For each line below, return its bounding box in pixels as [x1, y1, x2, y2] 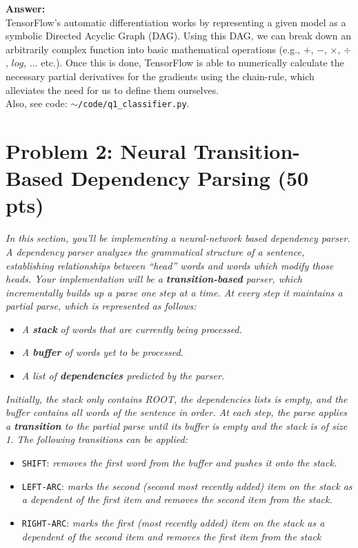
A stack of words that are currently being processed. [21, 321, 242, 336]
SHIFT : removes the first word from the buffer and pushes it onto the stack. [21, 455, 337, 470]
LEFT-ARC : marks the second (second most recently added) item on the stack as [21, 478, 352, 493]
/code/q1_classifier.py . [78, 96, 190, 111]
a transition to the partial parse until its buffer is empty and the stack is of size [6, 418, 348, 433]
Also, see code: [6, 96, 68, 111]
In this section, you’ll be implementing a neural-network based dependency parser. [6, 231, 350, 245]
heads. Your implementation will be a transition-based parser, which [6, 272, 302, 286]
